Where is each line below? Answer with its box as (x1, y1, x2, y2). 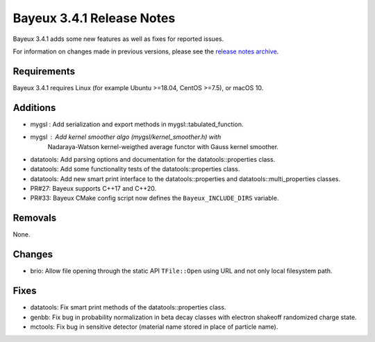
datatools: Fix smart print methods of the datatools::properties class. (30, 303, 226, 311)
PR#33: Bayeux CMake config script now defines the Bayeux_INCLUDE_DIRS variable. (30, 194, 279, 203)
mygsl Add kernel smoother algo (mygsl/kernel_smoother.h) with (30, 132, 222, 142)
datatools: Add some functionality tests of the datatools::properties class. (30, 165, 240, 173)
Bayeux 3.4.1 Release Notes (12, 10, 176, 26)
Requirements (12, 65, 76, 77)
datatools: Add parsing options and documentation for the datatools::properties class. (30, 155, 276, 163)
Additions (12, 101, 56, 114)
